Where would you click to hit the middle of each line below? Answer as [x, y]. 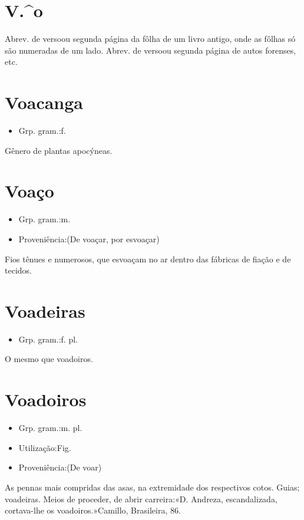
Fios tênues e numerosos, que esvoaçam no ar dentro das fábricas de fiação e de [148, 259]
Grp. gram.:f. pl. [48, 339]
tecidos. [18, 270]
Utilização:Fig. [45, 447]
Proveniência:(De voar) [60, 467]
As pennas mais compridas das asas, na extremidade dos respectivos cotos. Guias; [152, 487]
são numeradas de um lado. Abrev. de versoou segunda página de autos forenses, [151, 50]
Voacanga [44, 102]
